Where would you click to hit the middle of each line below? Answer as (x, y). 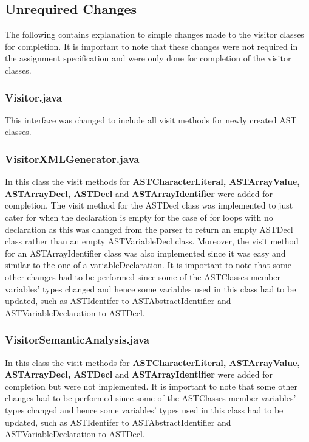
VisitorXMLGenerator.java (72, 158)
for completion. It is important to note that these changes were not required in (151, 46)
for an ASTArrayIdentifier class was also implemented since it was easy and (145, 253)
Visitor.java (34, 97)
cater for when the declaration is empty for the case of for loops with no (139, 217)
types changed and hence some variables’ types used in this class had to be (144, 409)
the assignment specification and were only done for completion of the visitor (148, 58)
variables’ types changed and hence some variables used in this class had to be (151, 288)
